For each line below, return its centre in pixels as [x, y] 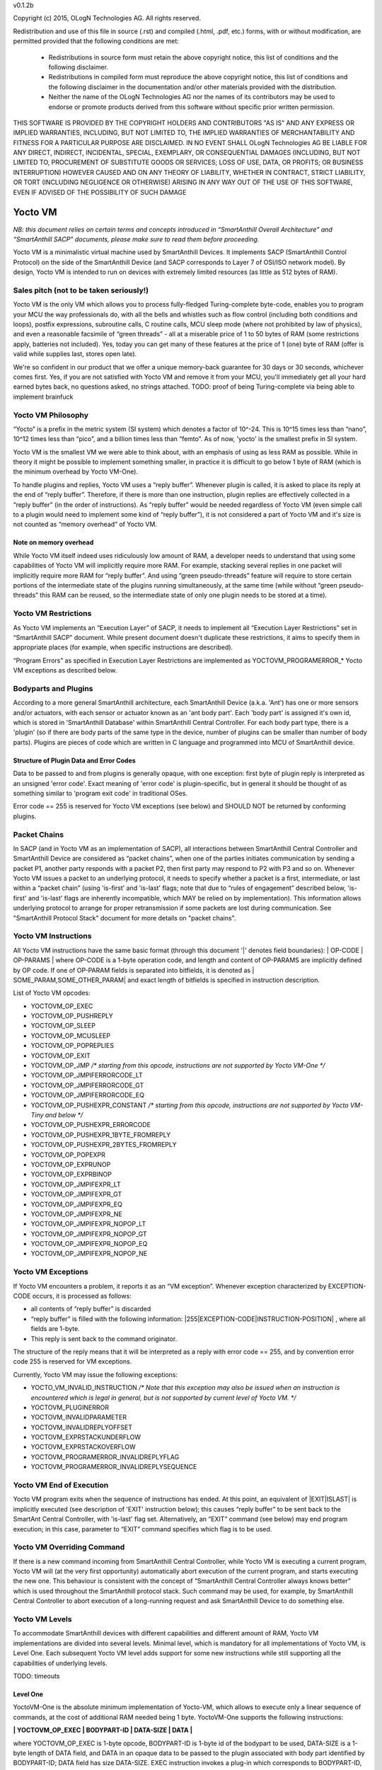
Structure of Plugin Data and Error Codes [74, 760]
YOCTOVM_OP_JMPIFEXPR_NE [77, 1214]
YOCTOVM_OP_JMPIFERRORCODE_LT [87, 1075]
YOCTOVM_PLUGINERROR [70, 1407]
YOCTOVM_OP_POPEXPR [68, 1155]
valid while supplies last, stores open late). [75, 354]
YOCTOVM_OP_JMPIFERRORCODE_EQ [88, 1095]
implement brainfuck [43, 396]
